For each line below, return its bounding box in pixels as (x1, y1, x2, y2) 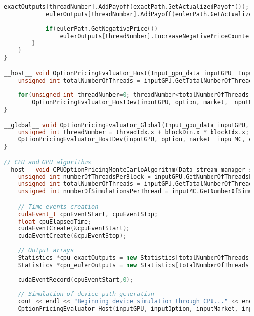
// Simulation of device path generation (18, 291, 154, 298)
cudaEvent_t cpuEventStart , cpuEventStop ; (18, 210, 158, 218)
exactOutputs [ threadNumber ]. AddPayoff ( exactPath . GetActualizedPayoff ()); (4, 3, 249, 10)
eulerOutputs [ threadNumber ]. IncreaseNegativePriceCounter (60, 32, 253, 40)
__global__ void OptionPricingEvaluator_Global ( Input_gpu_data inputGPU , (4, 121, 249, 129)
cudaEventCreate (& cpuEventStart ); (18, 225, 130, 232)
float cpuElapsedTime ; (18, 218, 91, 225)
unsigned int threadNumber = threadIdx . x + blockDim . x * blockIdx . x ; (18, 129, 249, 136)
